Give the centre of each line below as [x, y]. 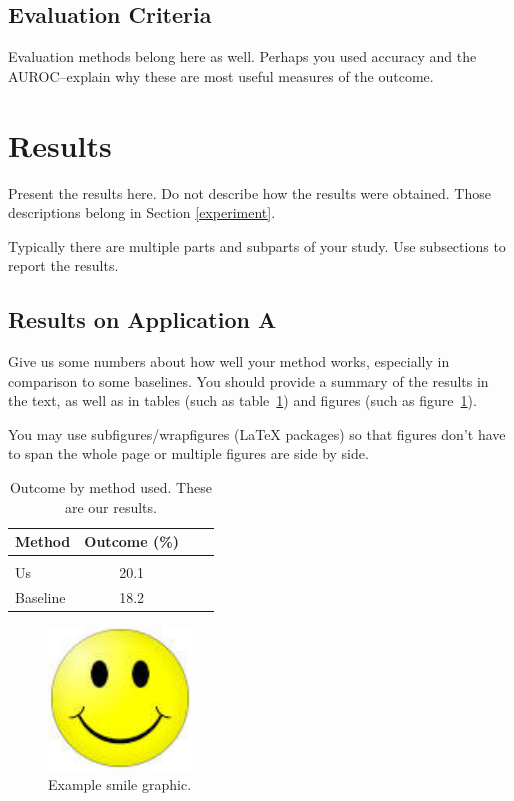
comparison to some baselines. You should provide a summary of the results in [248, 380]
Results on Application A [142, 319]
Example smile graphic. [120, 783]
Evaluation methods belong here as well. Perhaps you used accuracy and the [242, 56]
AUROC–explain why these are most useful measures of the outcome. [221, 75]
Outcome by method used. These [110, 487]
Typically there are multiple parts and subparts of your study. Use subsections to [257, 245]
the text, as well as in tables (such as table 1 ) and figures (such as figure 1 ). [242, 400]
